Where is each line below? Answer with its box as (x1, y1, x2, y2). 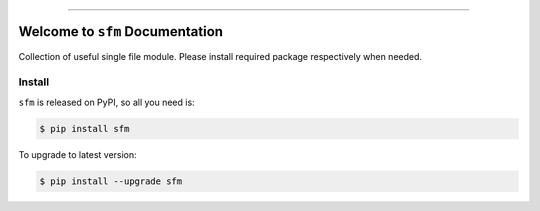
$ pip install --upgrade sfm (39, 175, 183, 187)
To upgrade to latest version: (18, 148, 137, 160)
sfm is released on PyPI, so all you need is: (18, 96, 195, 108)
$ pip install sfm (39, 123, 130, 134)
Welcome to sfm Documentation (18, 23, 224, 40)
